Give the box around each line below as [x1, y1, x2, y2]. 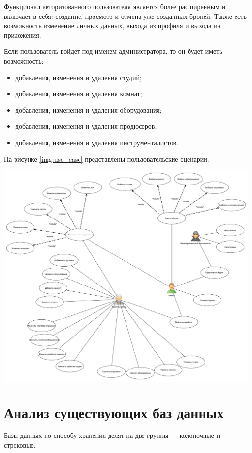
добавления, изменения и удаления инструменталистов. [15, 137, 179, 147]
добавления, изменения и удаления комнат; [15, 88, 142, 99]
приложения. [4, 30, 41, 40]
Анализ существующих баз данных [4, 402, 224, 422]
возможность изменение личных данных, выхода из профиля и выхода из [4, 20, 220, 31]
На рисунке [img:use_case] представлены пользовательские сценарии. [4, 153, 209, 164]
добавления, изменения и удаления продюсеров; [15, 121, 157, 131]
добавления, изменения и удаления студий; [15, 72, 142, 82]
